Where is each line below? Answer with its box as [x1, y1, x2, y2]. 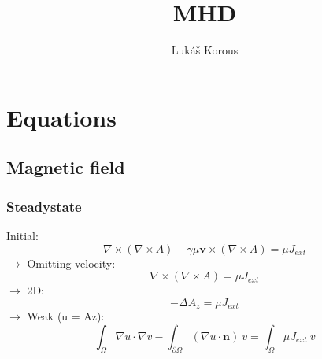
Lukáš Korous [171, 42, 239, 58]
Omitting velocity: [27, 254, 116, 271]
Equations [6, 101, 117, 133]
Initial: [6, 227, 39, 243]
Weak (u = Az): [27, 308, 105, 324]
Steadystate [6, 196, 82, 216]
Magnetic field [6, 155, 125, 179]
